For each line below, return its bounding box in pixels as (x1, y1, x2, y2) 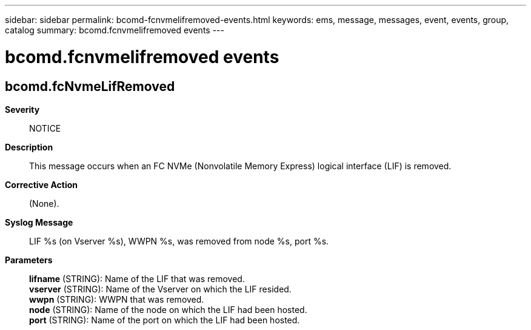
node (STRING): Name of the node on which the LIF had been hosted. (29, 304, 307, 315)
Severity (5, 104, 40, 115)
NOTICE (29, 123, 61, 133)
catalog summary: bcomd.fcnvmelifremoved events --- (5, 25, 224, 35)
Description (5, 141, 53, 152)
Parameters (5, 254, 53, 265)
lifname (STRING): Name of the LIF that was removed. (29, 273, 245, 284)
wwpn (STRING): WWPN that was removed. (29, 294, 204, 305)
